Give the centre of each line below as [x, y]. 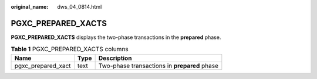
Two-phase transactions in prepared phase [158, 66]
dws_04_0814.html [80, 7]
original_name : [30, 7]
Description [115, 58]
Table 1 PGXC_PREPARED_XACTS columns [70, 49]
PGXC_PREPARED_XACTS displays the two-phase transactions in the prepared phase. [116, 37]
